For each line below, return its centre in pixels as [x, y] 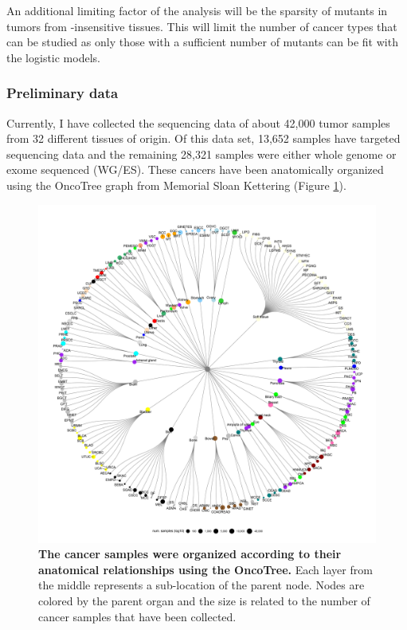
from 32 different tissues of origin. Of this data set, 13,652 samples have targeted [203, 138]
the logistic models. [53, 57]
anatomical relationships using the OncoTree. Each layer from [205, 569]
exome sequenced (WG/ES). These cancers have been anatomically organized [195, 169]
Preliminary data [63, 93]
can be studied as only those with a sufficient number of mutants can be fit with [202, 42]
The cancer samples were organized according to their [190, 554]
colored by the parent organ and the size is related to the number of [204, 600]
